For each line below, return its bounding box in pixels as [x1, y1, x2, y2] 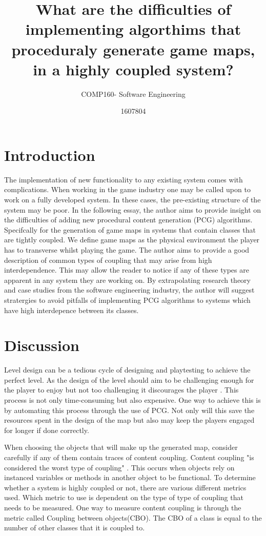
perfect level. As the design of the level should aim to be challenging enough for [4, 374, 254, 385]
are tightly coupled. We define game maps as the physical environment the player [4, 234, 260, 245]
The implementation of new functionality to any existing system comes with [4, 174, 243, 184]
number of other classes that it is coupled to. [4, 522, 145, 533]
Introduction [4, 144, 95, 165]
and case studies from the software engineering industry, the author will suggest [4, 284, 255, 295]
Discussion [4, 335, 79, 356]
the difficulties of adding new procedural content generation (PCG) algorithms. [4, 214, 253, 225]
